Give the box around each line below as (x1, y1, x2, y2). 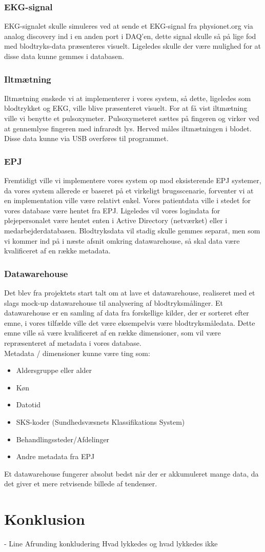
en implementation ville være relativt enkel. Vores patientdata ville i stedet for (4, 195, 251, 206)
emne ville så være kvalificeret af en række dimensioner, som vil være (4, 327, 221, 338)
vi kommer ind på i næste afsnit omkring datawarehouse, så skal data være (4, 235, 240, 246)
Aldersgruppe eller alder (16, 365, 92, 376)
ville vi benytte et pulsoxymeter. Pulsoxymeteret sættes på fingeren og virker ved (4, 113, 259, 123)
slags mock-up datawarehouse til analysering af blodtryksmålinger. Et (4, 297, 223, 308)
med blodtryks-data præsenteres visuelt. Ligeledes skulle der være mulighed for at (4, 41, 261, 51)
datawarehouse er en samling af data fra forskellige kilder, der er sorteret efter (4, 307, 249, 318)
